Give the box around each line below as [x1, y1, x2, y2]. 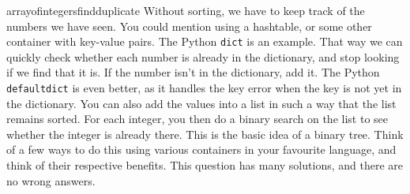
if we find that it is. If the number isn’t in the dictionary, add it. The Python [6, 64, 380, 80]
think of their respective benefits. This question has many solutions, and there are [6, 157, 403, 173]
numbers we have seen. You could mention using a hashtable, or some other [6, 17, 372, 34]
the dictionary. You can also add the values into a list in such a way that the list [6, 95, 397, 111]
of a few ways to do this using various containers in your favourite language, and [6, 141, 397, 158]
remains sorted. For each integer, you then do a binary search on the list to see [6, 110, 388, 127]
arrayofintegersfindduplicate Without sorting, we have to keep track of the [6, 2, 365, 18]
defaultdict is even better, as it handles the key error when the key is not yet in [6, 80, 402, 96]
